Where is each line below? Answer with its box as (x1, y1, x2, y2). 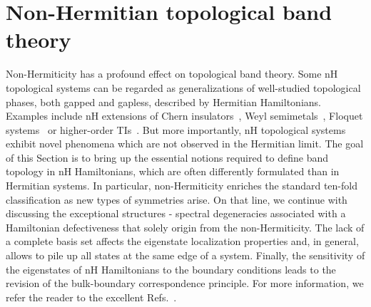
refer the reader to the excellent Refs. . (6, 289, 177, 304)
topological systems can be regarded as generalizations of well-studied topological (6, 80, 361, 95)
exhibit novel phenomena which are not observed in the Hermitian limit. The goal (6, 136, 364, 151)
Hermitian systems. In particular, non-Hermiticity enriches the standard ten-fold (6, 178, 357, 193)
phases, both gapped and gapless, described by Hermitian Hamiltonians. (6, 94, 321, 109)
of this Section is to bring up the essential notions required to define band (6, 150, 329, 165)
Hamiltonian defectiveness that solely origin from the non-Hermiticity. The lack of (6, 219, 365, 234)
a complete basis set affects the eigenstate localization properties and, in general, (6, 234, 359, 249)
